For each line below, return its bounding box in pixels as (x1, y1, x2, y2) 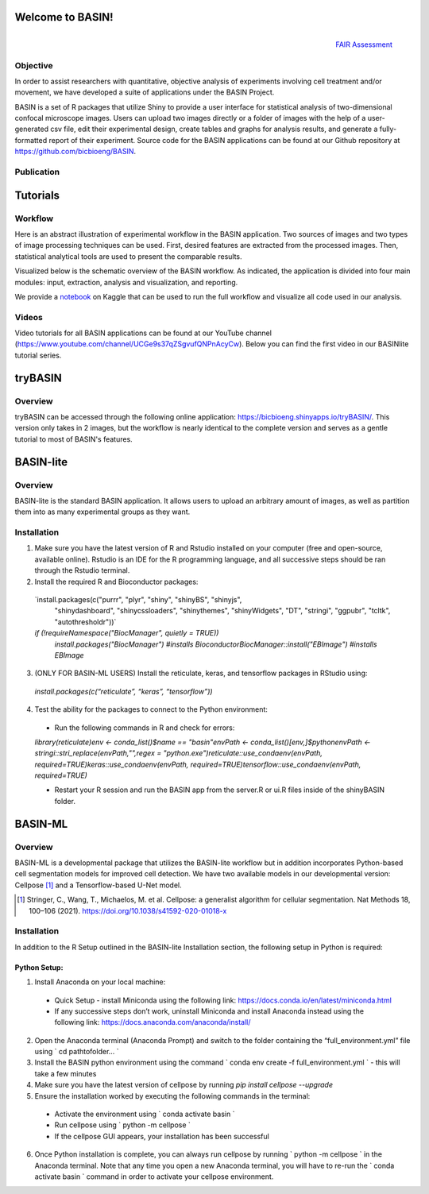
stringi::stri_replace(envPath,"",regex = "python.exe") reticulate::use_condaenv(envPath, (34, 748, 323, 758)
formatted (14, 135, 48, 145)
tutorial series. (14, 350, 62, 360)
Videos (14, 311, 43, 323)
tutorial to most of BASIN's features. (14, 434, 133, 444)
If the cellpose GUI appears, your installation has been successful (54, 1131, 269, 1141)
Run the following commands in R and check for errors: (54, 723, 235, 732)
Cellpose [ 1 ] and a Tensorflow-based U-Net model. (14, 880, 182, 890)
